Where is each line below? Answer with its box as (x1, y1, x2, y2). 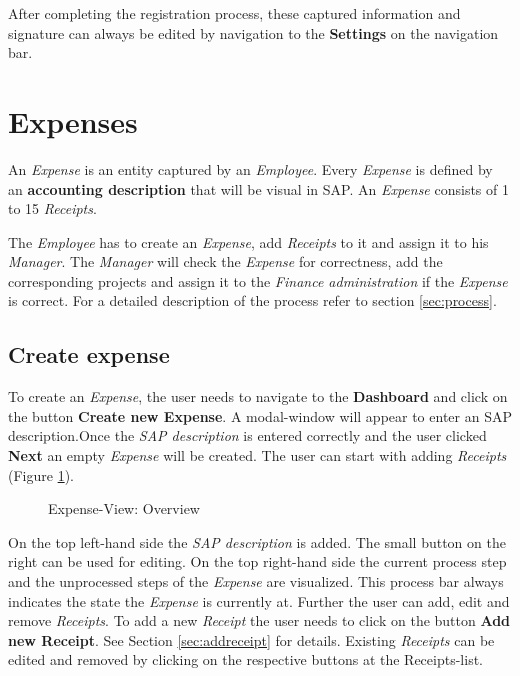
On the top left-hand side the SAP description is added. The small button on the (8, 531, 506, 552)
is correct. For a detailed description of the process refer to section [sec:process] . (8, 290, 497, 311)
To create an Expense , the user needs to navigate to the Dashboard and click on (8, 386, 508, 407)
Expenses (8, 100, 138, 141)
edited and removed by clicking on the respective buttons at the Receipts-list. (8, 649, 483, 670)
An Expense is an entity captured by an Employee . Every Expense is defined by (8, 158, 493, 179)
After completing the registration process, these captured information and (8, 3, 461, 23)
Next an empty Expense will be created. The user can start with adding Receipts (8, 445, 507, 466)
